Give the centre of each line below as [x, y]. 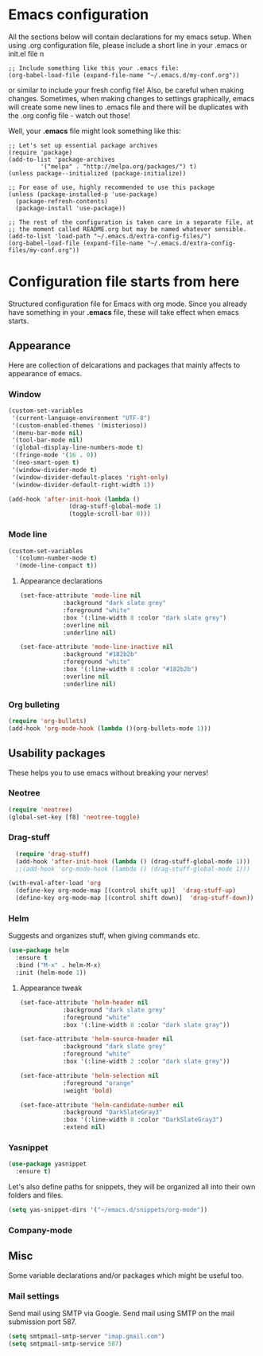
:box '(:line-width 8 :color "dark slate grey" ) [145, 618]
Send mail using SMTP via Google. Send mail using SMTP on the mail [122, 1313]
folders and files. [36, 1195]
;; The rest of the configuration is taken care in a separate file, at [131, 222]
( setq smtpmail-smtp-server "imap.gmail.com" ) [87, 1336]
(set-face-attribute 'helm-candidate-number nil [102, 1105]
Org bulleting [34, 705]
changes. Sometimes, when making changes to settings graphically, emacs [131, 98]
